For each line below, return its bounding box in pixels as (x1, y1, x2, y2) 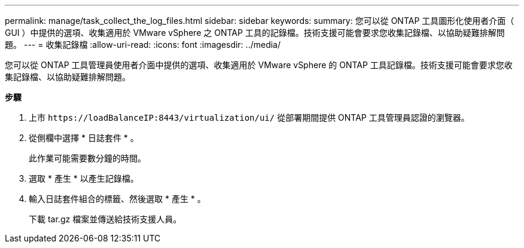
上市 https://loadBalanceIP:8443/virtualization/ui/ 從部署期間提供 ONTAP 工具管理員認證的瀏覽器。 (29, 112, 470, 123)
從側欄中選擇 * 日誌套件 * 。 (29, 133, 139, 143)
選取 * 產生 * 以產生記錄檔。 (29, 173, 139, 183)
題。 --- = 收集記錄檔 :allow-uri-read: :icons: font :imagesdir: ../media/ (5, 39, 281, 50)
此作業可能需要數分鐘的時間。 (29, 153, 146, 163)
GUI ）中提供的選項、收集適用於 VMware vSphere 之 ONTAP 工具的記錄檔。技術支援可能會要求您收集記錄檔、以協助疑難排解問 (5, 27, 505, 38)
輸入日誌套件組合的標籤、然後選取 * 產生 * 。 (29, 194, 206, 204)
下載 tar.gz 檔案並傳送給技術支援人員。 (29, 214, 182, 224)
